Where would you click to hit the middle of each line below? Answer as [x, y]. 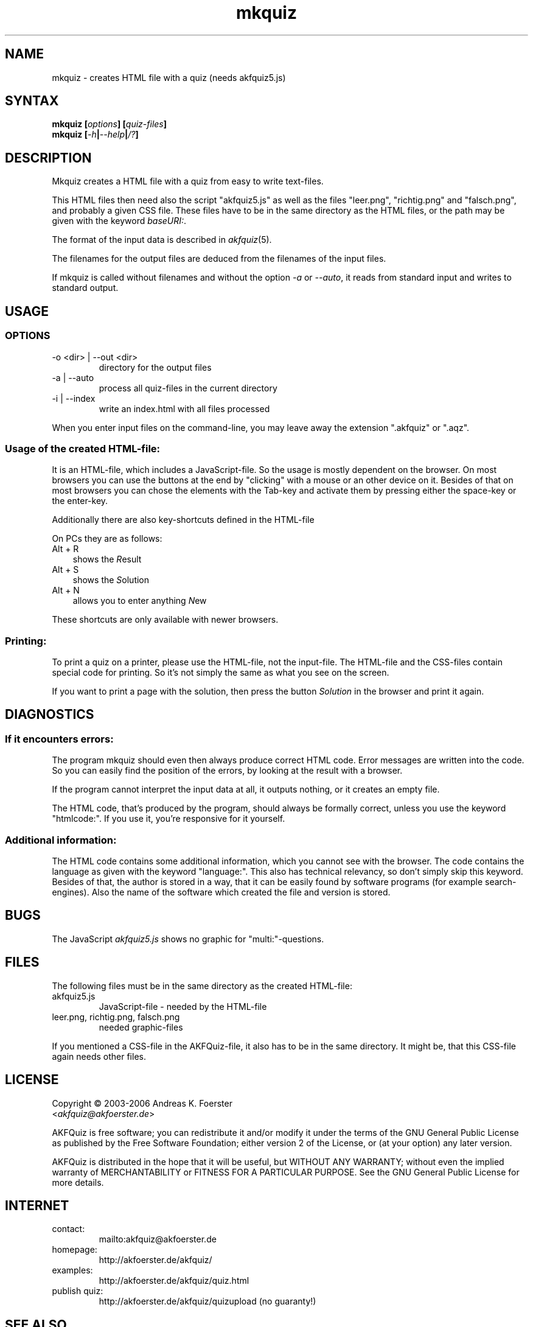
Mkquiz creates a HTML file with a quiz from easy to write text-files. [188, 181]
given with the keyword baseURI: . [119, 221]
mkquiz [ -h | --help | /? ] [95, 135]
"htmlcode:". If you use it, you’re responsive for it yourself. [169, 819]
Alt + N [66, 590]
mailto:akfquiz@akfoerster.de [158, 1239]
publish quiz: [78, 1291]
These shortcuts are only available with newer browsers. [165, 620]
